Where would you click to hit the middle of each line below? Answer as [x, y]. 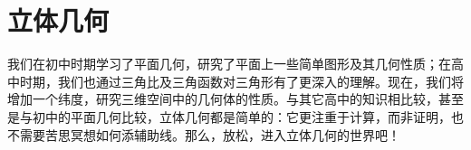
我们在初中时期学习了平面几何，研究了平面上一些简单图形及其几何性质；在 [229, 64]
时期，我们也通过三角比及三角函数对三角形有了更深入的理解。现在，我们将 [241, 81]
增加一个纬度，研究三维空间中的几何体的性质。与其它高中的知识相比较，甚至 [235, 99]
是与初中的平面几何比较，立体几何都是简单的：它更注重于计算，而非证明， [229, 116]
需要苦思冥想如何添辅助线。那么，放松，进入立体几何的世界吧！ [210, 134]
